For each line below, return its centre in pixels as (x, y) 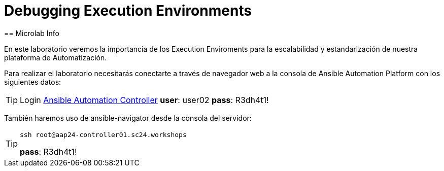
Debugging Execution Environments (128, 11)
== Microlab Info (32, 33)
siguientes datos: (33, 82)
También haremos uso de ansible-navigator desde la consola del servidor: (128, 118)
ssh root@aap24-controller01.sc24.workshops (103, 134)
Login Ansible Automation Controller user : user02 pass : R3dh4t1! (144, 100)
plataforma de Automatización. (56, 57)
